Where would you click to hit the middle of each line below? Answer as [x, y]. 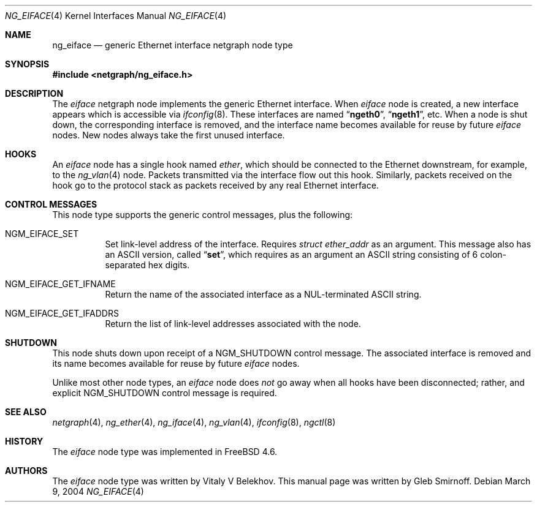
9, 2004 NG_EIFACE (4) [98, 491]
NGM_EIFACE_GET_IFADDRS [62, 313]
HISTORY [24, 441]
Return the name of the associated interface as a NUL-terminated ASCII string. [263, 294]
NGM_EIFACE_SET [42, 234]
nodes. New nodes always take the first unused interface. [169, 135]
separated [125, 265]
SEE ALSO [26, 412]
